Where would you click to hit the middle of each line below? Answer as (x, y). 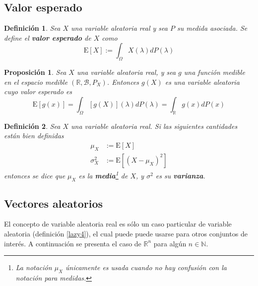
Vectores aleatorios (54, 203)
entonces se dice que (35, 176)
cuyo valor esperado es (38, 91)
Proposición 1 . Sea (35, 72)
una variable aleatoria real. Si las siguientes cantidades (154, 126)
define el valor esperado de (48, 37)
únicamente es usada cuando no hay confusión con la (146, 267)
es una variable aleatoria (202, 82)
